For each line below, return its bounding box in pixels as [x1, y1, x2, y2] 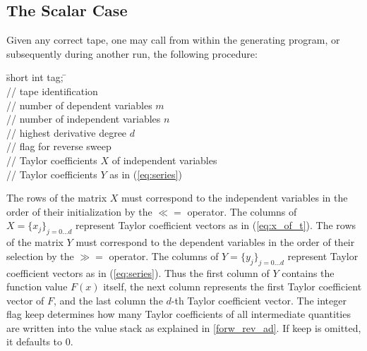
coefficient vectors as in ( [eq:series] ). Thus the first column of [6, 265, 270, 280]
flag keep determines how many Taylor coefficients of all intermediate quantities [6, 307, 351, 321]
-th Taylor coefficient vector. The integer [171, 292, 347, 307]
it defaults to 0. [6, 334, 73, 349]
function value [6, 279, 68, 294]
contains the [282, 265, 335, 280]
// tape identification [6, 83, 98, 98]
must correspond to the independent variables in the [121, 190, 348, 205]
